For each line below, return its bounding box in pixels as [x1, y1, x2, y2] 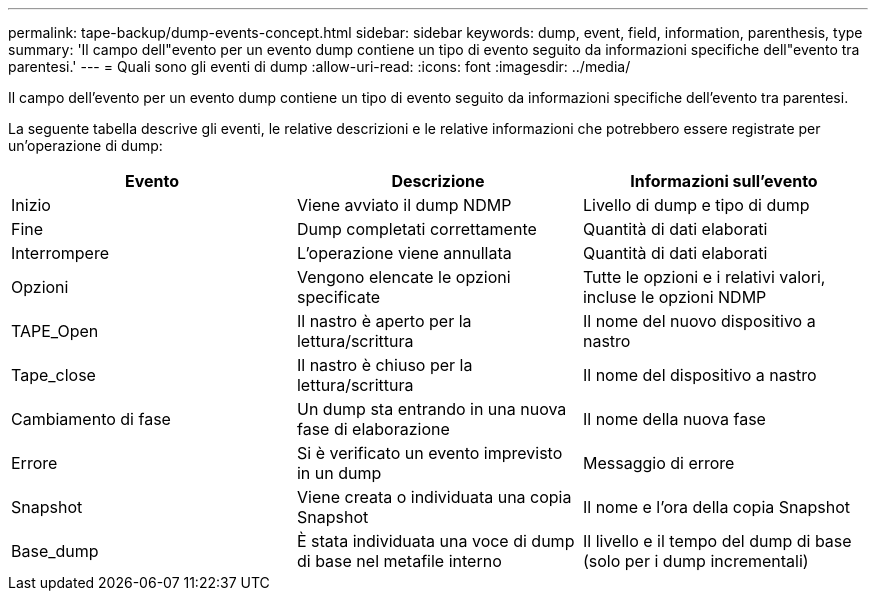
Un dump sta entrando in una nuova [296, 399, 567, 419]
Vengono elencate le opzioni [296, 267, 511, 287]
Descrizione [391, 171, 485, 191]
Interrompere [11, 243, 110, 263]
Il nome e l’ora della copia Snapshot [582, 497, 850, 517]
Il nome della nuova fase [582, 409, 766, 429]
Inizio [11, 195, 51, 215]
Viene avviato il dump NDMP [296, 195, 512, 215]
